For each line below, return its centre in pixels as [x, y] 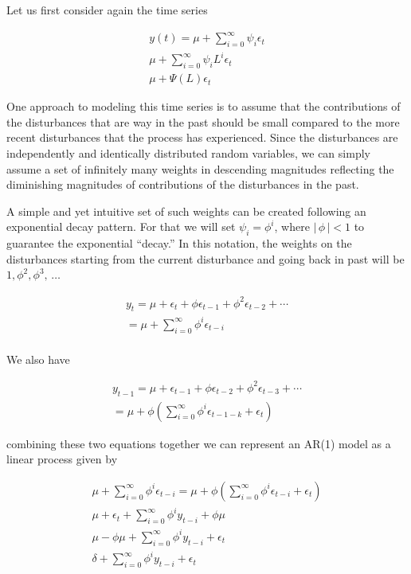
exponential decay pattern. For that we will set [121, 226]
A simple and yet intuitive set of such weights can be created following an [186, 211]
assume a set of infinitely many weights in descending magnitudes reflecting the [200, 168]
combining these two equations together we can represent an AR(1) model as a [199, 443]
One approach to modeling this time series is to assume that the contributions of [204, 106]
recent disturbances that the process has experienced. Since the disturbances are [202, 137]
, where [292, 226]
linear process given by [62, 459]
